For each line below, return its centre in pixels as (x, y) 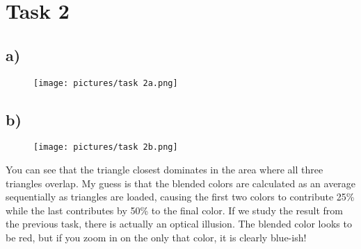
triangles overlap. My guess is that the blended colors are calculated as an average (181, 183)
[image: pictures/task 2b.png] (106, 147)
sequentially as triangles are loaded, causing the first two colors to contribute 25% (180, 197)
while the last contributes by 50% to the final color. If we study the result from (175, 210)
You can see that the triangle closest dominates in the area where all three (165, 170)
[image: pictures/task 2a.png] (106, 83)
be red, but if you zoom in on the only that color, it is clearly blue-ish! (156, 238)
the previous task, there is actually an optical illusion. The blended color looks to (179, 224)
